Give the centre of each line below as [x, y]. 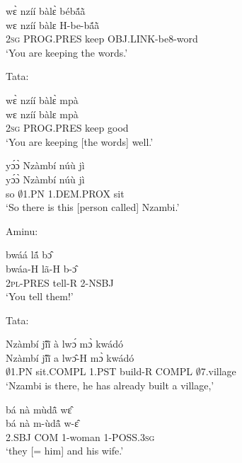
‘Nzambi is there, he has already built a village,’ [110, 385]
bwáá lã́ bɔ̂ [29, 255]
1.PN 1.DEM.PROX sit [74, 193]
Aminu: [22, 230]
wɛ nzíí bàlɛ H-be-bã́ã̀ [53, 24]
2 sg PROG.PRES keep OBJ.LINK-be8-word [102, 39]
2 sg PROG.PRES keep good [67, 128]
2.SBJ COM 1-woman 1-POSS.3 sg [80, 436]
